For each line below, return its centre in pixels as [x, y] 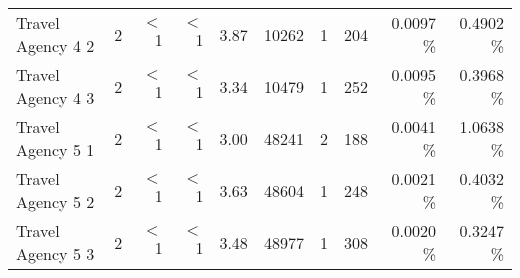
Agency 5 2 [55, 201]
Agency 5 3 [55, 253]
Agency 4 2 [55, 45]
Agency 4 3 [55, 97]
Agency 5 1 [55, 149]
